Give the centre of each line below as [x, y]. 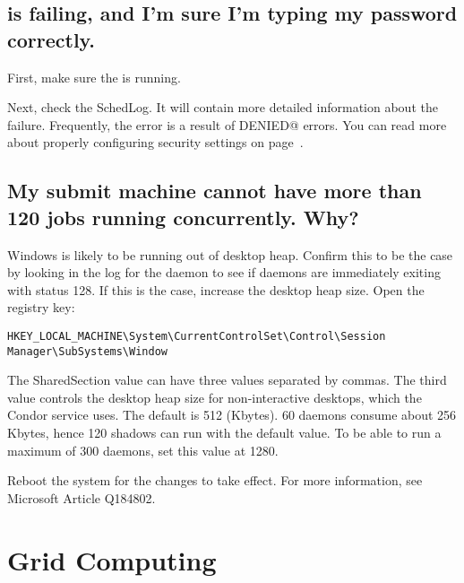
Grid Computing [112, 559]
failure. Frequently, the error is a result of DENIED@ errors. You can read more [227, 124]
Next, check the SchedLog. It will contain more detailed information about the [223, 107]
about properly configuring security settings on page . [155, 142]
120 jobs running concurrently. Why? [183, 217]
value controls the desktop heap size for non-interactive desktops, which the [215, 397]
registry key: [41, 307]
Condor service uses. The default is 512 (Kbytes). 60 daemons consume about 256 [232, 415]
